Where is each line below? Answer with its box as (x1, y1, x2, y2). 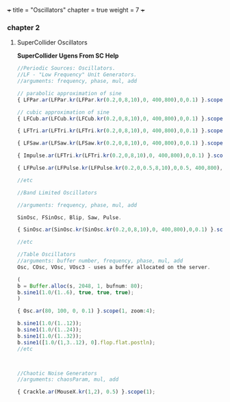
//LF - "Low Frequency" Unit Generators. (16, 71, 137, 78)
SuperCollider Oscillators (16, 38, 88, 47)
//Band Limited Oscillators (16, 189, 97, 196)
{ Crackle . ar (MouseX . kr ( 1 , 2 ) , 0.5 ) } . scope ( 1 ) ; (16, 388, 156, 396)
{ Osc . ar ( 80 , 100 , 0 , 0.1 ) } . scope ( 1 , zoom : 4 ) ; (16, 307, 156, 314)
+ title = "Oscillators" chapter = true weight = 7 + (7, 6, 145, 14)
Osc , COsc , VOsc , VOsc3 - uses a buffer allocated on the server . (16, 264, 211, 271)
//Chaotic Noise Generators (16, 370, 97, 377)
